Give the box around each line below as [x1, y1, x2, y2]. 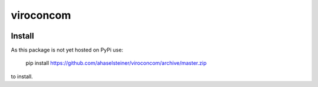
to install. [11, 73, 34, 80]
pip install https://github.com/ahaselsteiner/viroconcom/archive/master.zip [25, 60, 207, 67]
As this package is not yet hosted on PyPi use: [11, 47, 124, 54]
